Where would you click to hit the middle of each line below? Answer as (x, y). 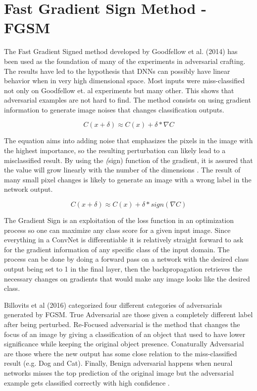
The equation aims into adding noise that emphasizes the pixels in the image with (128, 140)
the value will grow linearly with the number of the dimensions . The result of (122, 170)
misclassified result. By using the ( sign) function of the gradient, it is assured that (128, 160)
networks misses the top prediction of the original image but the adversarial (119, 372)
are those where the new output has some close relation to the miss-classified (121, 353)
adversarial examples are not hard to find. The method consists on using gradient (128, 100)
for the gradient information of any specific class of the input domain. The (117, 249)
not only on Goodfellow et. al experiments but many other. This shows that (119, 90)
